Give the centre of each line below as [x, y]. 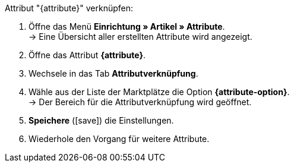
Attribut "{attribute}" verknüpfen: [69, 8]
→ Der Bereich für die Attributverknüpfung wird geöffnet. [140, 102]
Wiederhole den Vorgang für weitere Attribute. [119, 139]
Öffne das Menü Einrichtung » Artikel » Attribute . [127, 26]
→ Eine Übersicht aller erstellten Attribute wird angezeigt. [140, 37]
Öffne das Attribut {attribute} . [87, 55]
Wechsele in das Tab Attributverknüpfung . [113, 73]
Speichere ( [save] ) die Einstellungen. [101, 120]
